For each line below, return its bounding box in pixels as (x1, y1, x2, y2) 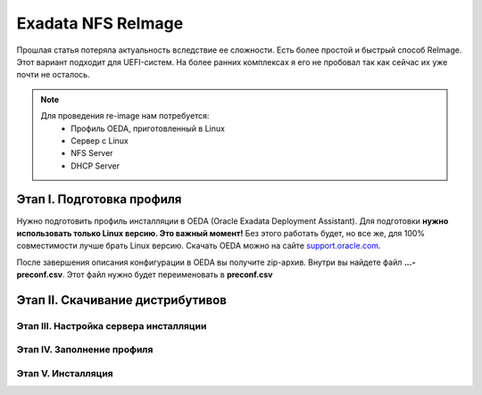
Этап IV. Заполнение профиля (16, 343, 154, 356)
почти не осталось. (16, 70, 90, 80)
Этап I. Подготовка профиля (16, 192, 182, 207)
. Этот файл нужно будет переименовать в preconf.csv (62, 269, 273, 280)
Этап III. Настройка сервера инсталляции (16, 319, 207, 332)
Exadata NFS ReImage (16, 13, 184, 33)
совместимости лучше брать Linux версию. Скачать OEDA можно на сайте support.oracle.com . (16, 241, 381, 251)
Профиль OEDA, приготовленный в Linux (71, 123, 225, 134)
